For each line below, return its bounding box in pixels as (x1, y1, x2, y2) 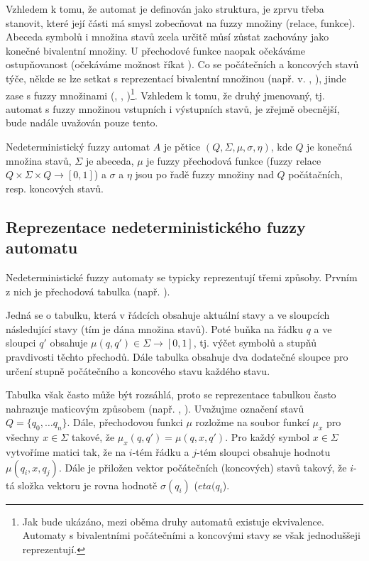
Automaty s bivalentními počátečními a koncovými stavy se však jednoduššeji (22, 528, 360, 543)
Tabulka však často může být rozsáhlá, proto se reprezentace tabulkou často (6, 387, 336, 402)
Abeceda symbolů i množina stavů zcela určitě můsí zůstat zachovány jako (6, 29, 329, 44)
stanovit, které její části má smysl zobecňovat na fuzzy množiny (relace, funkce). (6, 15, 356, 30)
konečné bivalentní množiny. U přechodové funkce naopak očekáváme (6, 43, 305, 58)
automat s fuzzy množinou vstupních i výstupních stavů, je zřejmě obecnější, (6, 101, 340, 116)
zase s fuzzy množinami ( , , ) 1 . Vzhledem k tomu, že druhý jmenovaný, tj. (6, 85, 325, 102)
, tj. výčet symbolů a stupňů (193, 335, 316, 350)
